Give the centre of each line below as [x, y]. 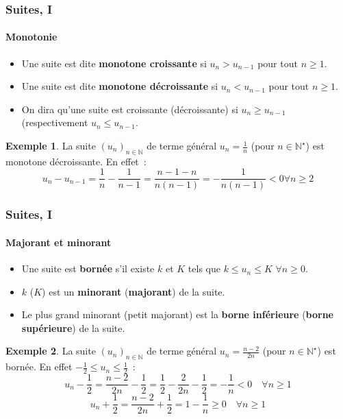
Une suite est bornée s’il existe [88, 268]
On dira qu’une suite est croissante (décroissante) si [130, 109]
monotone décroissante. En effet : [76, 161]
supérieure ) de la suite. [73, 327]
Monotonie [31, 37]
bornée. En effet [39, 367]
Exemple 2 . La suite [51, 351]
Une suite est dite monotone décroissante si [120, 86]
